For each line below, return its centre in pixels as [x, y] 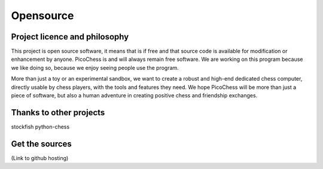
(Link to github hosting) [40, 158]
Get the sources [41, 144]
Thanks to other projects [58, 113]
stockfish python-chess [40, 127]
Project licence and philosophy [70, 37]
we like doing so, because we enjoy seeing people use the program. [95, 67]
